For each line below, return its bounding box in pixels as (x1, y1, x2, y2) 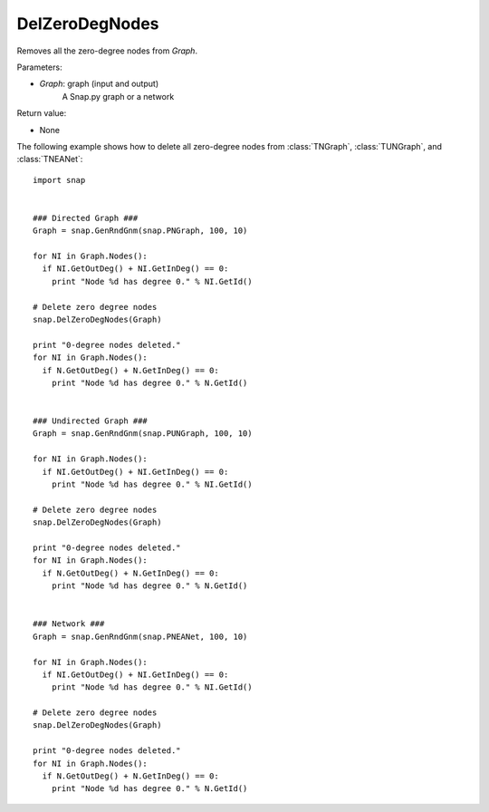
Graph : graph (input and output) (39, 78, 158, 90)
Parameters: (16, 62, 62, 72)
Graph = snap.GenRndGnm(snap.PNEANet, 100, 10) (33, 631, 248, 642)
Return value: (16, 108, 67, 119)
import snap (33, 175, 86, 185)
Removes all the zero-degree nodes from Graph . (16, 45, 198, 56)
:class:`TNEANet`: (16, 154, 83, 165)
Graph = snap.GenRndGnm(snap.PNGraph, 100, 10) (33, 226, 248, 236)
